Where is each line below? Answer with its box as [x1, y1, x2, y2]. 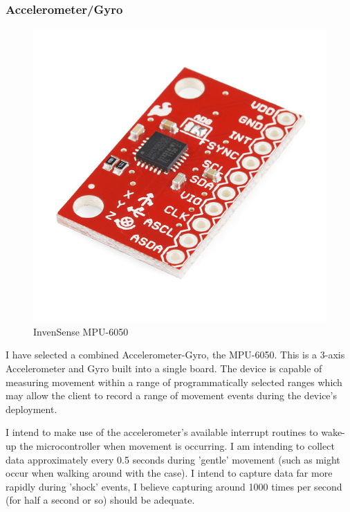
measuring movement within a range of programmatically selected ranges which [6, 374, 342, 389]
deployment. [6, 401, 57, 416]
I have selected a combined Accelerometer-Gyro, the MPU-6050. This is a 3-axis [6, 347, 345, 362]
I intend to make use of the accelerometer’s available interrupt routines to [6, 425, 318, 439]
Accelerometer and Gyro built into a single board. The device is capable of [6, 361, 322, 375]
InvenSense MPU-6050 [33, 324, 129, 338]
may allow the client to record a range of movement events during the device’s [6, 388, 337, 403]
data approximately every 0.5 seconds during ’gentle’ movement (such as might [6, 452, 340, 466]
